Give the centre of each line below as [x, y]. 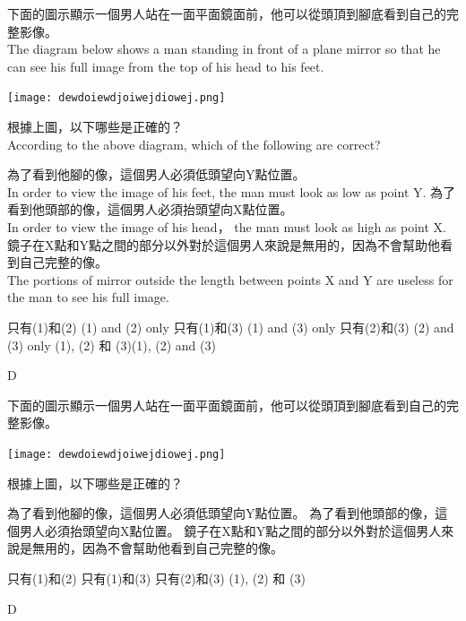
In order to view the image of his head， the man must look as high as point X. [227, 227]
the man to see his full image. [88, 297]
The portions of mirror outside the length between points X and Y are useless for [230, 279]
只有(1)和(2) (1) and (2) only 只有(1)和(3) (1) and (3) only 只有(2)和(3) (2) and [231, 327]
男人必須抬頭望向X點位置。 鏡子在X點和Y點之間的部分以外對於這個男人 [230, 530]
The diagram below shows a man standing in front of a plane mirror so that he [224, 49]
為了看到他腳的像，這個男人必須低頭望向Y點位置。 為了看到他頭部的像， [221, 513]
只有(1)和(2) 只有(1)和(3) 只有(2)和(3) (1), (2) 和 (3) [156, 578]
